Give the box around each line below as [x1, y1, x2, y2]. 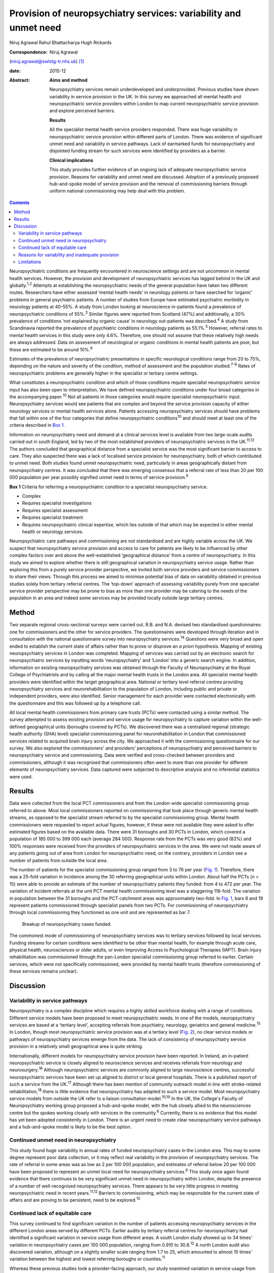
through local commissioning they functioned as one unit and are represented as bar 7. [9, 909, 191, 916]
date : [9, 68, 21, 74]
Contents [9, 199, 30, 206]
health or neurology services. [22, 529, 84, 535]
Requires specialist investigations [22, 500, 92, 506]
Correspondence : [9, 49, 48, 55]
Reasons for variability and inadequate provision [18, 252, 119, 258]
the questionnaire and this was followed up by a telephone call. [9, 700, 142, 706]
